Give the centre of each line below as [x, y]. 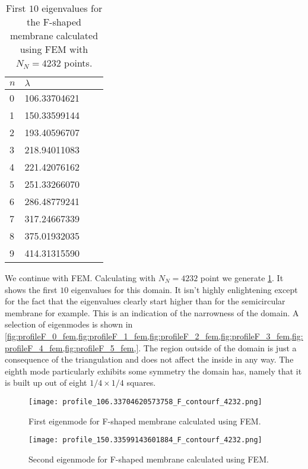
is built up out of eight [46, 383]
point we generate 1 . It [242, 278]
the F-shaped [54, 22]
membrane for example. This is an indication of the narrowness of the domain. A [152, 312]
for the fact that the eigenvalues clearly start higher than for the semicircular [145, 301]
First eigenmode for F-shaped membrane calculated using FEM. [145, 421]
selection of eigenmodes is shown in [69, 324]
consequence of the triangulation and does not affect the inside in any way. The [149, 359]
